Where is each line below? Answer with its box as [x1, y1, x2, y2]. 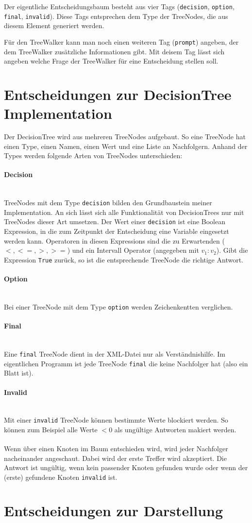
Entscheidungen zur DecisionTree [4, 84, 232, 104]
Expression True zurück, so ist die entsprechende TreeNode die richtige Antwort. [4, 254, 243, 264]
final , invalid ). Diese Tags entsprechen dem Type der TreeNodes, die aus [4, 11, 228, 21]
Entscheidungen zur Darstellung [4, 500, 223, 520]
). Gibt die [216, 245, 248, 255]
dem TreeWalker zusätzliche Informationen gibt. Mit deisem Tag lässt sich [4, 46, 225, 56]
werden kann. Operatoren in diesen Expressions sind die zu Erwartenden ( [4, 235, 225, 245]
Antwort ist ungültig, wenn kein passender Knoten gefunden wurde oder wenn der [4, 462, 248, 473]
